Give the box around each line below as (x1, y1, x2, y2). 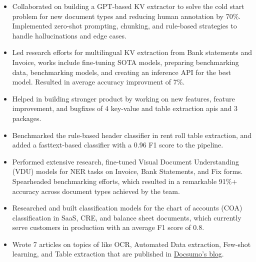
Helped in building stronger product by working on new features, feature (12, 93, 235, 103)
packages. (12, 112, 41, 123)
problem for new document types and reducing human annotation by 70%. (12, 10, 241, 21)
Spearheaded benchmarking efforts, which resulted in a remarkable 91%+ (12, 175, 237, 186)
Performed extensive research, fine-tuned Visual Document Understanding (12, 156, 239, 166)
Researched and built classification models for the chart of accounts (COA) (12, 202, 242, 213)
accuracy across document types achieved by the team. (12, 185, 180, 196)
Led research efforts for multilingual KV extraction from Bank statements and (12, 47, 252, 57)
